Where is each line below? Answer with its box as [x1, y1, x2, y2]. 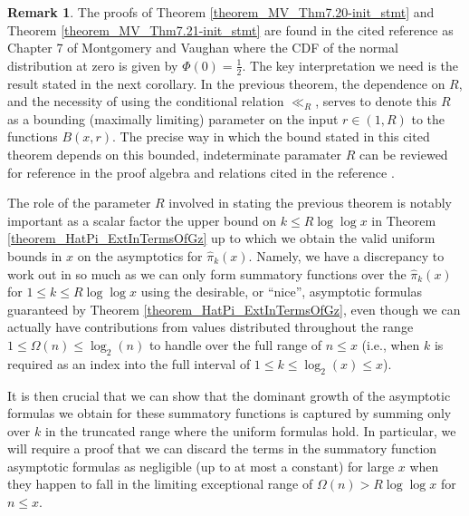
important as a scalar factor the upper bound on [7, 210, 277, 229]
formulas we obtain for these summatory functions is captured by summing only [7, 404, 452, 423]
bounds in [7, 246, 62, 265]
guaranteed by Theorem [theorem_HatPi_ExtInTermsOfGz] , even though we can [7, 299, 461, 318]
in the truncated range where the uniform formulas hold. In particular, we [44, 421, 456, 440]
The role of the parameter [7, 193, 151, 212]
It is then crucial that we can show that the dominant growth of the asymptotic [7, 385, 451, 404]
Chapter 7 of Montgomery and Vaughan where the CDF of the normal [7, 38, 398, 57]
